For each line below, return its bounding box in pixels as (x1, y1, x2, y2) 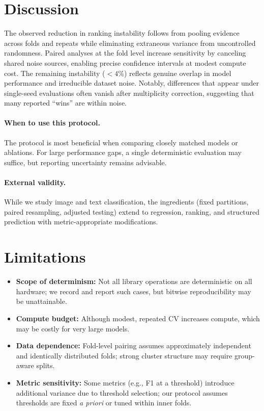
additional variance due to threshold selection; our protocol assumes (16, 387, 228, 398)
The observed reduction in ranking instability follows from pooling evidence (4, 28, 240, 38)
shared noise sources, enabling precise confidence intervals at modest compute (4, 57, 246, 68)
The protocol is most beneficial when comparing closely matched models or (4, 137, 238, 147)
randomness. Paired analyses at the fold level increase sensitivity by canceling (4, 47, 246, 58)
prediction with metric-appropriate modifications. (4, 216, 158, 227)
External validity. (4, 177, 66, 188)
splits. (36, 360, 55, 371)
